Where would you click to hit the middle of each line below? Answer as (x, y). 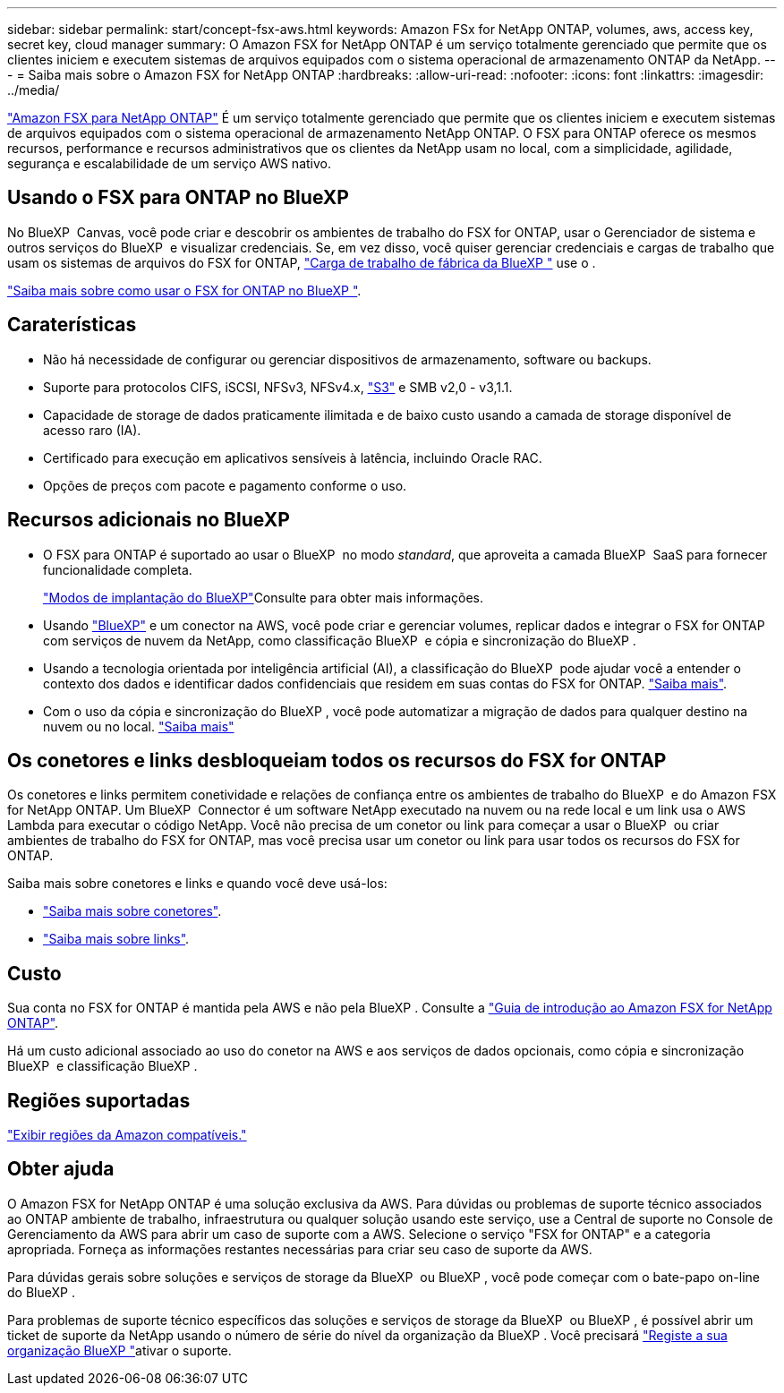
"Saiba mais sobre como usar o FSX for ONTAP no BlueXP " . (184, 290)
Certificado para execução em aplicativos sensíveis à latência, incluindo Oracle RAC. (293, 457)
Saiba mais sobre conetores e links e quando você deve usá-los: (197, 884)
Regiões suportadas (99, 1100)
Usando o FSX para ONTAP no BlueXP (178, 198)
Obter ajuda (61, 1169)
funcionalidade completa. (118, 569)
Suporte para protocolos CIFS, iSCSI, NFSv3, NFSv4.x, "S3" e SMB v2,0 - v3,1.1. (278, 387)
